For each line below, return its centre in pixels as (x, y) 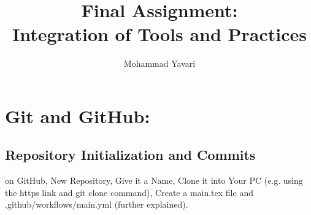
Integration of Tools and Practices (159, 34)
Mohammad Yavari (159, 63)
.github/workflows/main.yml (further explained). (97, 204)
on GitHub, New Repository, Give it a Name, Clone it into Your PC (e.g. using (154, 180)
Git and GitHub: (78, 115)
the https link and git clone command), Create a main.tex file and (129, 192)
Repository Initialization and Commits (130, 155)
